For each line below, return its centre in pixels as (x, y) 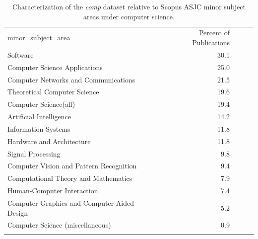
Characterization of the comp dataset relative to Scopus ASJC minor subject (129, 6)
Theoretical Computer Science (53, 92)
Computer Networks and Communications (71, 79)
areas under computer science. (129, 16)
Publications (211, 42)
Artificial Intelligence (39, 117)
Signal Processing (34, 153)
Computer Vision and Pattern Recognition (72, 166)
